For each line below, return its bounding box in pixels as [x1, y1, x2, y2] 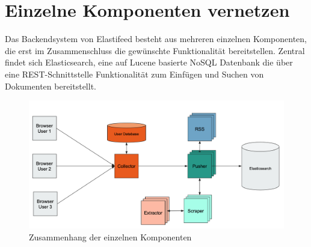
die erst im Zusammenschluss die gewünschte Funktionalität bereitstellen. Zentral [5, 44, 305, 56]
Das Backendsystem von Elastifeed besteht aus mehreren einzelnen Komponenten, [5, 32, 307, 45]
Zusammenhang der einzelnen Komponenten [29, 230, 192, 243]
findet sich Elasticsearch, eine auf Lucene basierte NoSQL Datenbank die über [5, 56, 293, 69]
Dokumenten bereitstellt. [5, 79, 96, 92]
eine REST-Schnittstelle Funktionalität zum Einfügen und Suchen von [5, 67, 264, 80]
